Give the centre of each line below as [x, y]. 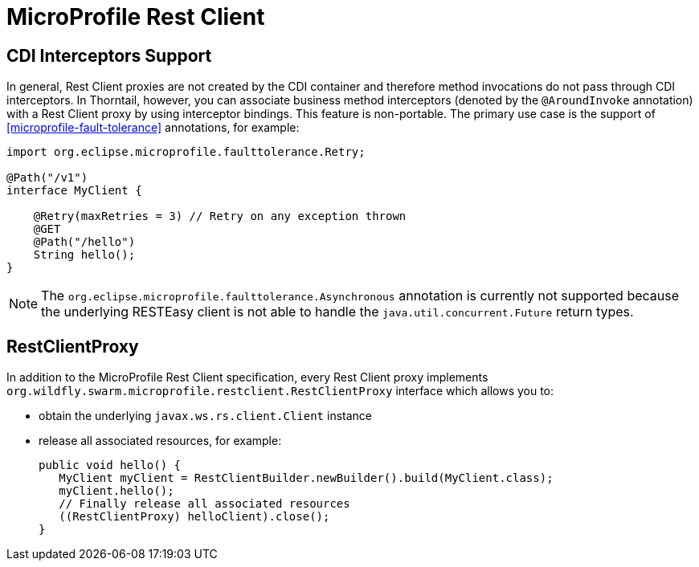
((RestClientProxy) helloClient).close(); [194, 517]
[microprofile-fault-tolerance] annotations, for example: [153, 128]
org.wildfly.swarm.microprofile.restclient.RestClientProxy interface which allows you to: [280, 391]
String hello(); [84, 255]
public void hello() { [110, 465]
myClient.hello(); [117, 491]
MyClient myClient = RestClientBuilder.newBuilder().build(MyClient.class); [306, 478]
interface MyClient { [74, 191]
